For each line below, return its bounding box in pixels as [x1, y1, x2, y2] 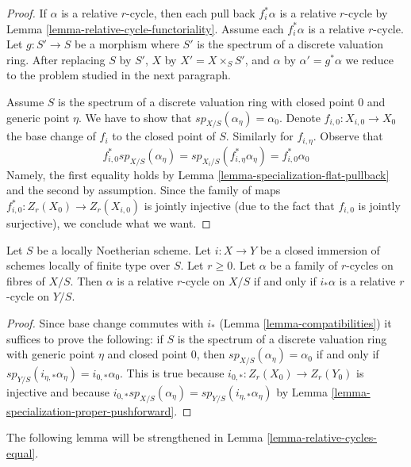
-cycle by [344, 5, 388, 21]
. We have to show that [79, 109, 192, 125]
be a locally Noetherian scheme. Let [36, 241, 211, 258]
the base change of [6, 128, 96, 144]
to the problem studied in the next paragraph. [6, 67, 231, 83]
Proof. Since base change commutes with [6, 314, 204, 331]
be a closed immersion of [259, 241, 380, 258]
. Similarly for [225, 128, 294, 144]
